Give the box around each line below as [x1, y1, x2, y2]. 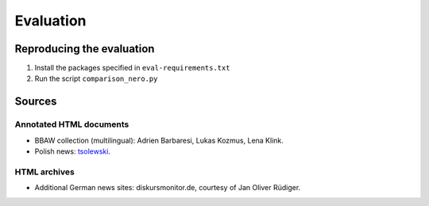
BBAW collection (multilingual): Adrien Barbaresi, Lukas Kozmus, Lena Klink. [34, 135, 284, 145]
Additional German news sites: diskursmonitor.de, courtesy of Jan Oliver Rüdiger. [34, 183, 301, 193]
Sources [14, 95, 57, 109]
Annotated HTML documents [14, 119, 129, 130]
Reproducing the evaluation [14, 42, 155, 55]
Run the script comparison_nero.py [34, 74, 158, 83]
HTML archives [14, 166, 75, 177]
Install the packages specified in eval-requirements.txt [34, 63, 230, 73]
